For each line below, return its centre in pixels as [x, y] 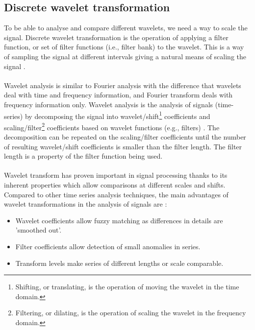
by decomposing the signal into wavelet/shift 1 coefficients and [117, 115]
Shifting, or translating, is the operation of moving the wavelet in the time [127, 287]
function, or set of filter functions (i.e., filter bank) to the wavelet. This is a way [124, 47]
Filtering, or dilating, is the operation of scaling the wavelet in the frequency [131, 313]
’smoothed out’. [38, 230]
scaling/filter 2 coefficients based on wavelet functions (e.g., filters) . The [112, 126]
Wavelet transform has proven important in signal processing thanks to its [116, 175]
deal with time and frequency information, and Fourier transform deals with [118, 95]
